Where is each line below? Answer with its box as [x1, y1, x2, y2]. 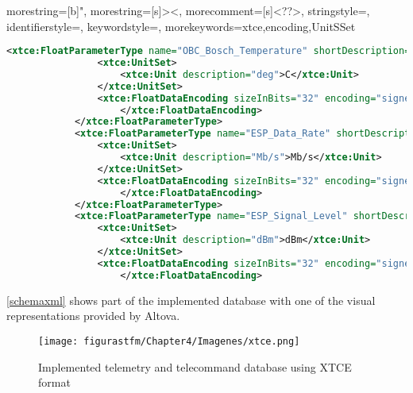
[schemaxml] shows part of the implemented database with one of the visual [6, 291, 376, 308]
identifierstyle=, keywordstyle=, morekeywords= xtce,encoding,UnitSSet [6, 17, 356, 34]
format [38, 374, 71, 391]
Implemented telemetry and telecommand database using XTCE [38, 358, 352, 375]
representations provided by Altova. [6, 307, 180, 324]
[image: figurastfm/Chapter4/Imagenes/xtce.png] [38, 335, 300, 347]
